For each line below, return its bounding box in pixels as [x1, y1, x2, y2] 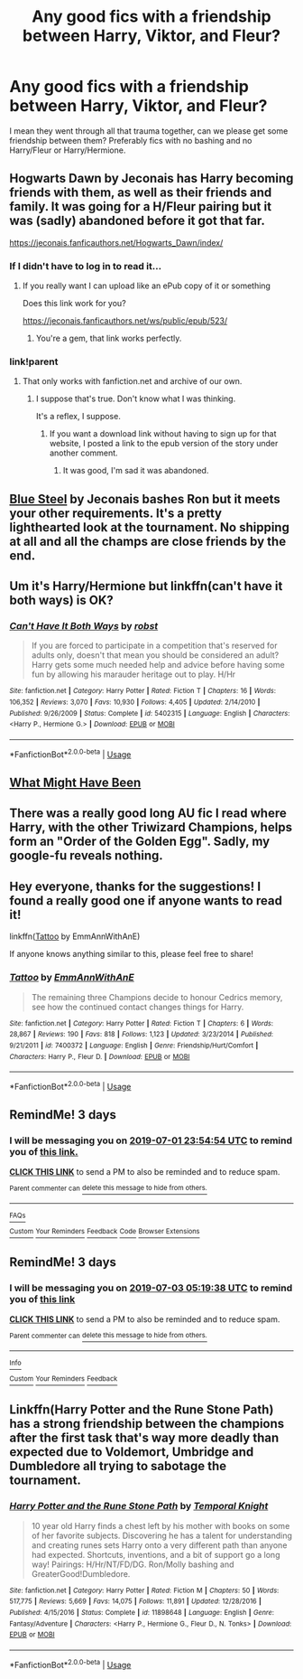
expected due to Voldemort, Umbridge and [9, 1444, 254, 1460]
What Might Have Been [9, 775, 142, 791]
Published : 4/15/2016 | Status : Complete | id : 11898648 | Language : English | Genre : [9, 1608, 275, 1617]
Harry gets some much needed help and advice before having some [31, 660, 286, 671]
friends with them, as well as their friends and [9, 185, 272, 201]
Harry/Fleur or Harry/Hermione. [9, 145, 126, 155]
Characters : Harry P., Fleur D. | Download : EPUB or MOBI [9, 1052, 190, 1061]
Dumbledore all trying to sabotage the [9, 1459, 227, 1474]
